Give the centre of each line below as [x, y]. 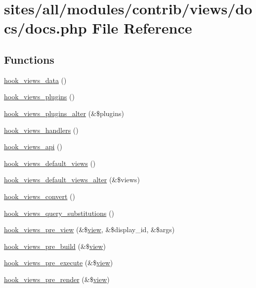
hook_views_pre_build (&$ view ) [55, 246]
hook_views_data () [35, 80]
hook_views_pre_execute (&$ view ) [59, 263]
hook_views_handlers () [41, 130]
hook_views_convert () [40, 196]
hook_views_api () [33, 146]
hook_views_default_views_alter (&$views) [72, 180]
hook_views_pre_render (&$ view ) [57, 279]
